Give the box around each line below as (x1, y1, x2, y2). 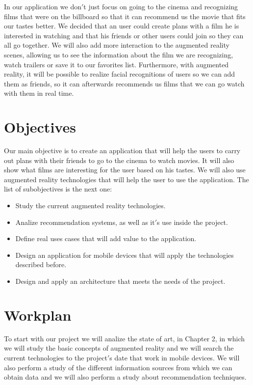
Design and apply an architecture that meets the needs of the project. (15, 276, 226, 286)
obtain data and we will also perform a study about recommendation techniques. (4, 372, 247, 382)
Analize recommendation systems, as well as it (15, 217, 155, 227)
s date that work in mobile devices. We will (109, 352, 240, 362)
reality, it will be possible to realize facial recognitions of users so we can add (4, 69, 235, 79)
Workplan (4, 304, 72, 325)
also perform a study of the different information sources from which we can (4, 362, 232, 372)
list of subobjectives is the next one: (4, 184, 112, 194)
